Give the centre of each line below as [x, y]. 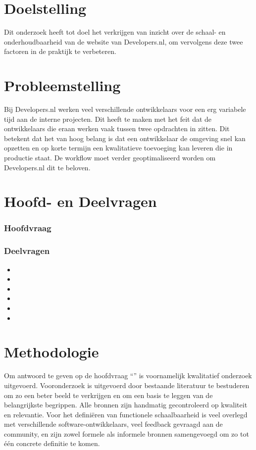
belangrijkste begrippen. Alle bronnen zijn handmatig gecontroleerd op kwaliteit [126, 405]
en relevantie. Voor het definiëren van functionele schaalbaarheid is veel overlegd [126, 414]
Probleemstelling [62, 85]
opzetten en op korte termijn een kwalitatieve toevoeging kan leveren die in [118, 148]
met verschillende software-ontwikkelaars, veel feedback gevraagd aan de [113, 424]
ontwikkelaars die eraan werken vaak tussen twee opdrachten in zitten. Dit [117, 128]
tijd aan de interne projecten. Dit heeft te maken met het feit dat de [108, 119]
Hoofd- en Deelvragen [80, 201]
